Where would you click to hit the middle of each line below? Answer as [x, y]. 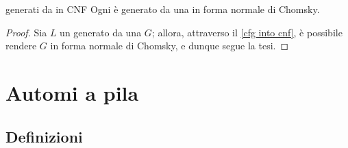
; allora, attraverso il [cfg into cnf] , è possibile [247, 32]
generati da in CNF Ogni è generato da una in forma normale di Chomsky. [163, 9]
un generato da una [101, 32]
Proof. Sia [26, 32]
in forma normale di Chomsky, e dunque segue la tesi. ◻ [170, 46]
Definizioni [44, 136]
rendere [21, 46]
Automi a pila [72, 92]
